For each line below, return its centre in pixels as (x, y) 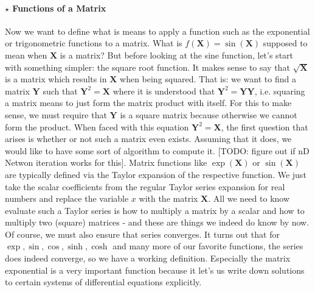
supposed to (285, 43)
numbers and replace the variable (67, 198)
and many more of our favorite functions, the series (208, 246)
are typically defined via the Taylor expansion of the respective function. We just (156, 174)
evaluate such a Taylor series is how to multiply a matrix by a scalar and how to (155, 210)
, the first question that (265, 126)
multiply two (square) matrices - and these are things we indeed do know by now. (157, 222)
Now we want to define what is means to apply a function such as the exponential (157, 31)
